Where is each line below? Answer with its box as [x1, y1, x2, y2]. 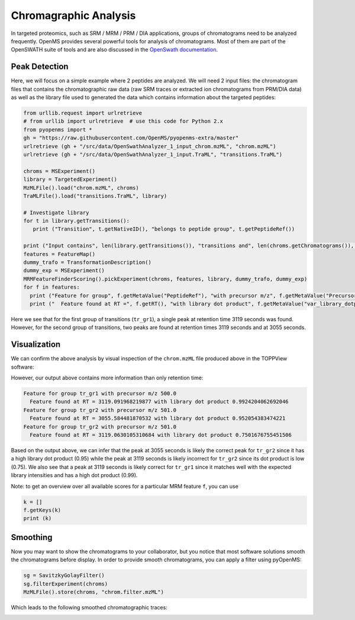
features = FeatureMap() [23, 251, 96, 257]
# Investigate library [23, 209, 89, 216]
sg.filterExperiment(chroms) [23, 580, 108, 587]
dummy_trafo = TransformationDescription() [23, 259, 152, 266]
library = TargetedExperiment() [23, 176, 118, 183]
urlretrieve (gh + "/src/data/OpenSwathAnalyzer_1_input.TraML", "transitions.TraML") [23, 151, 283, 158]
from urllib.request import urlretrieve [23, 110, 142, 116]
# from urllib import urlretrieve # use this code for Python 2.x [23, 118, 224, 124]
